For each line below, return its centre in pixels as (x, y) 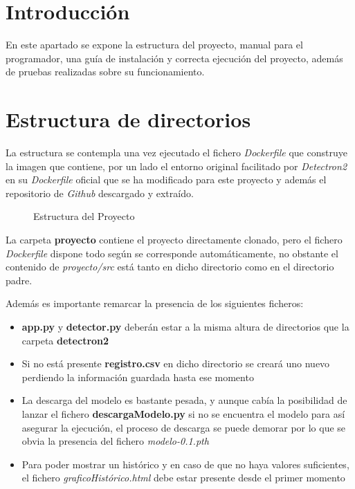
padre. (19, 280)
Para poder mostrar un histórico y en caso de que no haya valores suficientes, (185, 464)
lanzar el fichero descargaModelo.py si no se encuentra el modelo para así (183, 413)
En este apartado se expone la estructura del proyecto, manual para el (154, 45)
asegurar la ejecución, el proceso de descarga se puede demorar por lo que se (184, 427)
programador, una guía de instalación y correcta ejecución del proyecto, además (174, 58)
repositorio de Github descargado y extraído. (100, 193)
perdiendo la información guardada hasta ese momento (138, 377)
